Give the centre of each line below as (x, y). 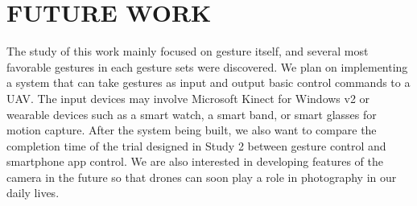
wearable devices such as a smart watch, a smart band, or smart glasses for (192, 114)
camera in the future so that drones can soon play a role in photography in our (202, 177)
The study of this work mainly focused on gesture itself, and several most (188, 51)
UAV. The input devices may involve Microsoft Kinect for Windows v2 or (188, 98)
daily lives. (33, 193)
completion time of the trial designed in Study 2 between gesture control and (196, 145)
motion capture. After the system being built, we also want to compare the (192, 130)
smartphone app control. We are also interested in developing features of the (195, 161)
